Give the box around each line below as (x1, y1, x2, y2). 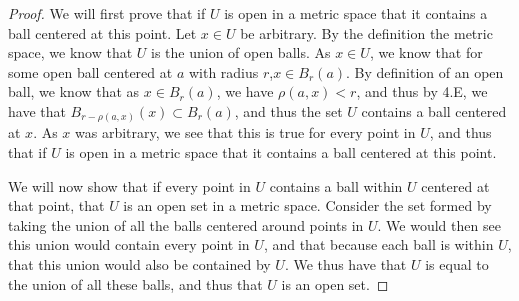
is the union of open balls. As (151, 42, 331, 63)
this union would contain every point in (8, 234, 250, 255)
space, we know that (8, 42, 133, 63)
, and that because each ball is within (263, 234, 494, 255)
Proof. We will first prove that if (8, 3, 206, 23)
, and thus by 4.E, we (356, 81, 488, 102)
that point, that (8, 195, 105, 216)
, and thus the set (234, 100, 343, 121)
